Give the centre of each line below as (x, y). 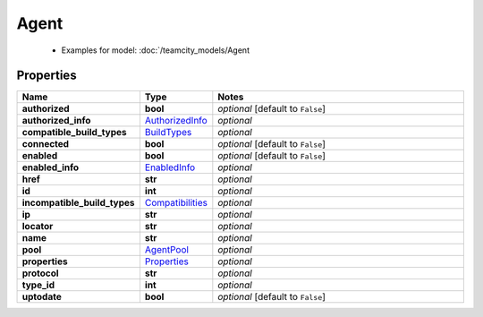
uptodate (42, 297)
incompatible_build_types (78, 203)
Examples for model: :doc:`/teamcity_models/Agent (156, 50)
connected (46, 144)
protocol (40, 273)
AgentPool (167, 250)
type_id (38, 285)
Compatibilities (176, 203)
